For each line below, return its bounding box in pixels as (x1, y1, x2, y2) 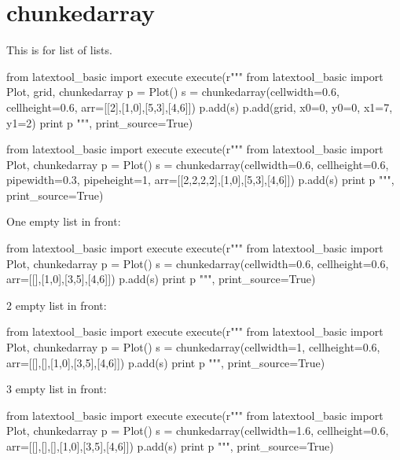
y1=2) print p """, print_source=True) (6, 114, 193, 131)
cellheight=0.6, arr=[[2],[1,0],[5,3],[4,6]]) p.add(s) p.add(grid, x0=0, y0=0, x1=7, (6, 98, 393, 115)
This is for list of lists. (6, 42, 112, 58)
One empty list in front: (6, 213, 121, 230)
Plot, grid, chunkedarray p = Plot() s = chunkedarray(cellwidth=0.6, (6, 83, 339, 100)
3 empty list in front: (6, 381, 107, 397)
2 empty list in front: (6, 296, 107, 313)
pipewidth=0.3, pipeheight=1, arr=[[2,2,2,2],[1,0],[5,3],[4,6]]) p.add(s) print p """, (6, 171, 394, 188)
